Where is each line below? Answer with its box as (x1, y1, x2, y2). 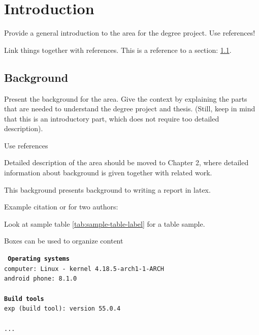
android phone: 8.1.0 (4, 275, 77, 283)
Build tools (4, 295, 44, 302)
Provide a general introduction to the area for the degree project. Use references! (4, 27, 255, 38)
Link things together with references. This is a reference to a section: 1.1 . (4, 44, 232, 55)
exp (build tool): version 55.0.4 (4, 305, 121, 313)
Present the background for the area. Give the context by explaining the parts (4, 93, 247, 104)
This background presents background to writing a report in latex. (4, 184, 211, 195)
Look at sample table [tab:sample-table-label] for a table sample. (4, 218, 205, 229)
